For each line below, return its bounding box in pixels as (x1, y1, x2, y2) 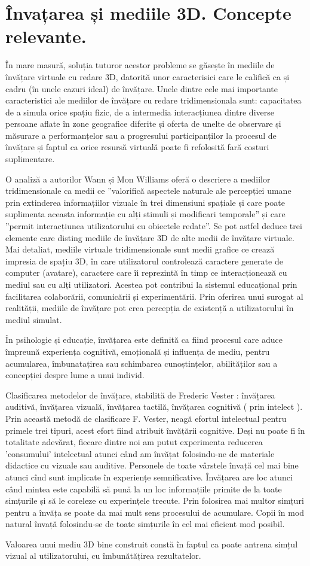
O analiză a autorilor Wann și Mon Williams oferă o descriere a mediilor (5, 172, 271, 185)
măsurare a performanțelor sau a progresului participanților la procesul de (5, 129, 277, 141)
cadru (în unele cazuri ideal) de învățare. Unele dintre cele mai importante (5, 82, 278, 95)
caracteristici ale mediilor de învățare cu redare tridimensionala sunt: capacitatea (5, 94, 302, 106)
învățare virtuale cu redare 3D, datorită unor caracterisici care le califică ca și (5, 70, 290, 83)
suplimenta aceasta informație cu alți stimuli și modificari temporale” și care (5, 208, 286, 220)
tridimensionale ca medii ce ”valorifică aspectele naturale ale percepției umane (5, 184, 291, 197)
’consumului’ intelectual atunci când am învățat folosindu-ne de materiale (5, 447, 275, 460)
